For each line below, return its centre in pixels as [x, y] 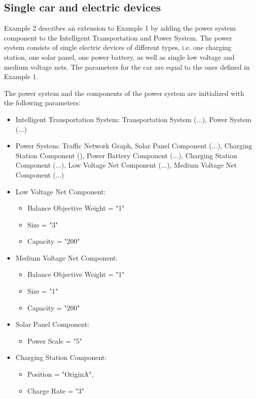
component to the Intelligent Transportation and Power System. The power [118, 37]
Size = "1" [43, 291]
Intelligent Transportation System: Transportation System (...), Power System [133, 119]
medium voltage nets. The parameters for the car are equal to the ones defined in [127, 66]
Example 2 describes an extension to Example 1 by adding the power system [120, 28]
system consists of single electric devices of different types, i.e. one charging [118, 47]
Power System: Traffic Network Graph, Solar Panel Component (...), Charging [134, 146]
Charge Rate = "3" [56, 390]
